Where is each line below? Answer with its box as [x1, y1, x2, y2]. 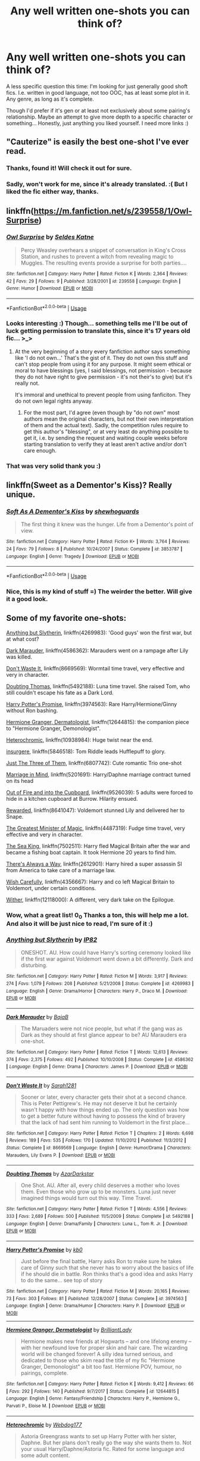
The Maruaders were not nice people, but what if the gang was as [20, 1025, 183, 1032]
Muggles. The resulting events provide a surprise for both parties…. [20, 259, 187, 266]
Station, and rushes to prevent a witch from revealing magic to [20, 253, 174, 260]
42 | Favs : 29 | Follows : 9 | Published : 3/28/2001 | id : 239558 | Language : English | [6, 278, 181, 284]
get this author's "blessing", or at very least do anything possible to [23, 428, 189, 435]
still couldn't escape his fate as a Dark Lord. [6, 689, 114, 696]
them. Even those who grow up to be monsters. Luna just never [20, 1188, 177, 1195]
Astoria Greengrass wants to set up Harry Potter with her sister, [20, 1432, 177, 1440]
